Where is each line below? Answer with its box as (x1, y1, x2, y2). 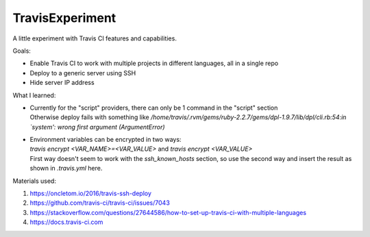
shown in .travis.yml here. (29, 164, 103, 173)
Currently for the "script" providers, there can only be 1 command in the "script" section (29, 103, 278, 112)
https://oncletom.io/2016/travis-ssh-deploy (29, 189, 152, 198)
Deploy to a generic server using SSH (29, 68, 136, 77)
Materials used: (12, 177, 56, 185)
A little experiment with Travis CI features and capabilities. (12, 34, 177, 42)
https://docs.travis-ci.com (29, 218, 103, 226)
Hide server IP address (29, 79, 95, 87)
